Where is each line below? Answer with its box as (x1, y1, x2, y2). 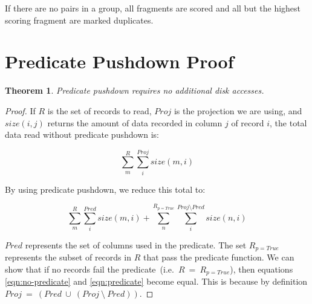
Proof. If (5, 104, 36, 117)
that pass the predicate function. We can (143, 251, 294, 264)
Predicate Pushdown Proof (5, 49, 234, 74)
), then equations (230, 262, 293, 275)
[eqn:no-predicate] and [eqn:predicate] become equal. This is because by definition (5, 275, 308, 288)
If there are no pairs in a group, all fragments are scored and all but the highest (5, 2, 301, 14)
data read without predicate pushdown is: (5, 128, 159, 141)
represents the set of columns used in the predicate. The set (25, 238, 247, 251)
